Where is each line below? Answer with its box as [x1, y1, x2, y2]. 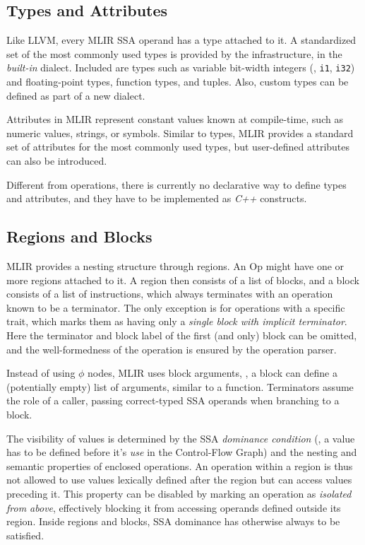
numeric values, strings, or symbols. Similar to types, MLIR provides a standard [6, 125, 354, 140]
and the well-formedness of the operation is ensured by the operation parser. [6, 341, 337, 356]
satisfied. [6, 527, 44, 542]
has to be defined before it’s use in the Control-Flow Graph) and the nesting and [6, 445, 357, 459]
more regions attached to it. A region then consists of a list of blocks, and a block [6, 272, 359, 287]
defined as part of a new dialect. [6, 88, 145, 102]
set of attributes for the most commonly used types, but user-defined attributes [6, 139, 350, 154]
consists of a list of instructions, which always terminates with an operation [6, 286, 333, 301]
